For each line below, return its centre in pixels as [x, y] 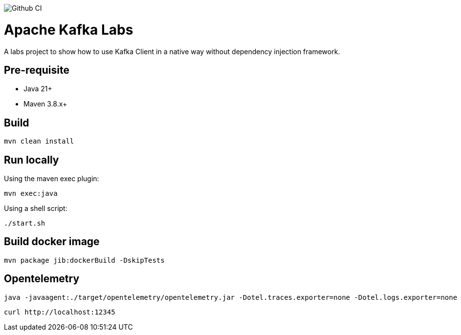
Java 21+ [38, 89]
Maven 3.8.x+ [45, 104]
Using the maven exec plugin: [52, 179]
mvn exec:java [31, 194]
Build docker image [52, 242]
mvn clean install [39, 141]
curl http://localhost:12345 [60, 312]
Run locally [32, 160]
